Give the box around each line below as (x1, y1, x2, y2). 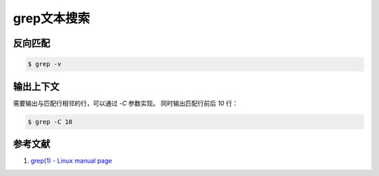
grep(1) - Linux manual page (30, 156, 112, 165)
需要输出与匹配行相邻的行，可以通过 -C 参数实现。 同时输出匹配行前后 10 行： (13, 99, 239, 107)
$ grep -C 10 (27, 118, 73, 126)
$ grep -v (27, 60, 62, 68)
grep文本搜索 (13, 11, 91, 26)
